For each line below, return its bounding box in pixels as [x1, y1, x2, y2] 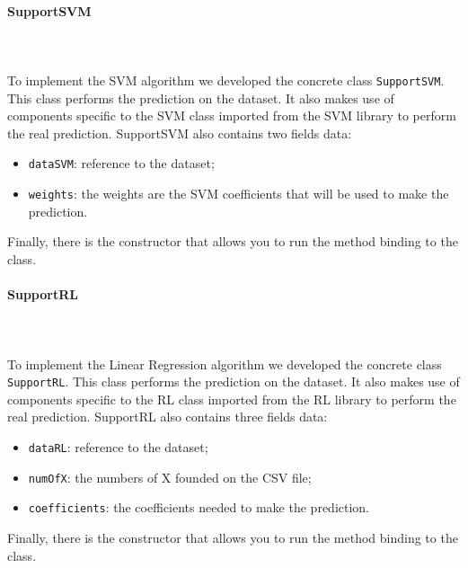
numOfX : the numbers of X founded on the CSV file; [28, 467, 312, 486]
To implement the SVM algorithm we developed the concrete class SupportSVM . [7, 70, 445, 89]
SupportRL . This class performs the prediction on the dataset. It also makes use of [7, 372, 460, 391]
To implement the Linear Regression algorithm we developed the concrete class [7, 354, 442, 373]
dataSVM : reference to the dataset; [28, 154, 215, 173]
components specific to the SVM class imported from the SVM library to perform [7, 106, 456, 125]
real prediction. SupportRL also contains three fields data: [7, 407, 328, 426]
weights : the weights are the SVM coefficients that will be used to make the [28, 184, 449, 203]
